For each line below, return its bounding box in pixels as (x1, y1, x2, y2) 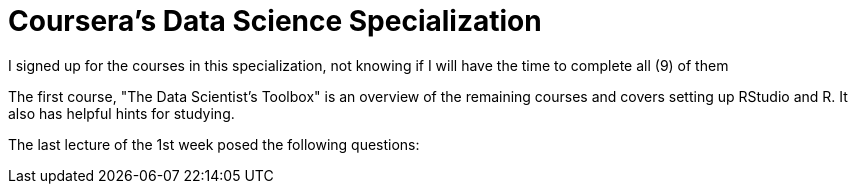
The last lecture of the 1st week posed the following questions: (8, 135, 420, 153)
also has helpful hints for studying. (8, 104, 235, 122)
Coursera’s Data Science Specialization (8, 4, 542, 38)
